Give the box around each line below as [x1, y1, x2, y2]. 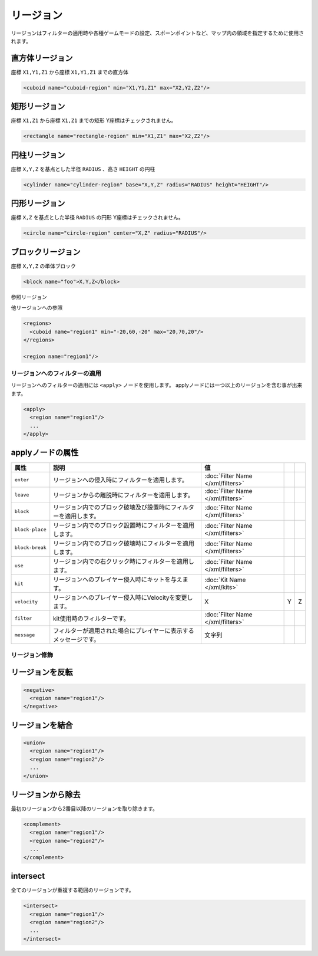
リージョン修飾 [11, 651, 54, 659]
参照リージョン [11, 293, 47, 300]
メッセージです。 [53, 636, 100, 644]
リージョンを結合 [11, 720, 73, 730]
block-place [14, 526, 47, 533]
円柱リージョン [11, 150, 65, 160]
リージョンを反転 [11, 667, 73, 678]
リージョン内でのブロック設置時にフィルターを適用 [53, 521, 194, 530]
